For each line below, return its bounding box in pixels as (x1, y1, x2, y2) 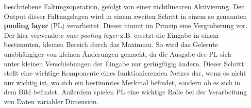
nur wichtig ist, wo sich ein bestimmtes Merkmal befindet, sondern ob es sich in (4, 77, 241, 87)
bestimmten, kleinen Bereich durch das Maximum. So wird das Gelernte (4, 39, 218, 49)
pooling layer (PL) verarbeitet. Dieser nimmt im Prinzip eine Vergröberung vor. (4, 20, 248, 31)
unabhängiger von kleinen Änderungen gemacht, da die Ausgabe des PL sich (4, 48, 232, 59)
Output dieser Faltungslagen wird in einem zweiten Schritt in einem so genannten (4, 11, 247, 21)
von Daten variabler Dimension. (4, 96, 99, 106)
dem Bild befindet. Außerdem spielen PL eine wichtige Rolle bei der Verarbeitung (4, 87, 247, 97)
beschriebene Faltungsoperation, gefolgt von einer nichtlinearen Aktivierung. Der (4, 1, 244, 11)
